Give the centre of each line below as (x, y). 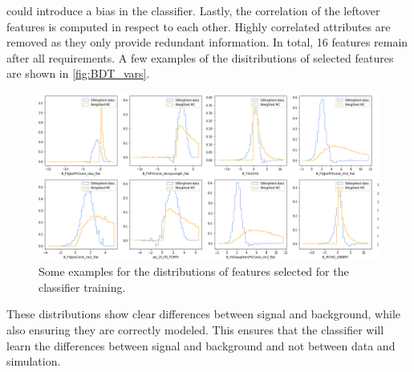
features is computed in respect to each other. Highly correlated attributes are (199, 26)
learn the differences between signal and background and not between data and (201, 345)
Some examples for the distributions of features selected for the (194, 271)
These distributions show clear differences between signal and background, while (203, 314)
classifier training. (82, 287)
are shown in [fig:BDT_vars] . (78, 73)
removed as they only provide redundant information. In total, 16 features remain (207, 42)
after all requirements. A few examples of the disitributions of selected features (200, 57)
